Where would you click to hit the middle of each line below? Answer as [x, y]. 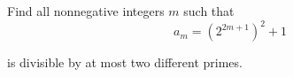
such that [209, 11]
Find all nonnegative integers [86, 11]
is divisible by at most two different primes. [125, 62]
